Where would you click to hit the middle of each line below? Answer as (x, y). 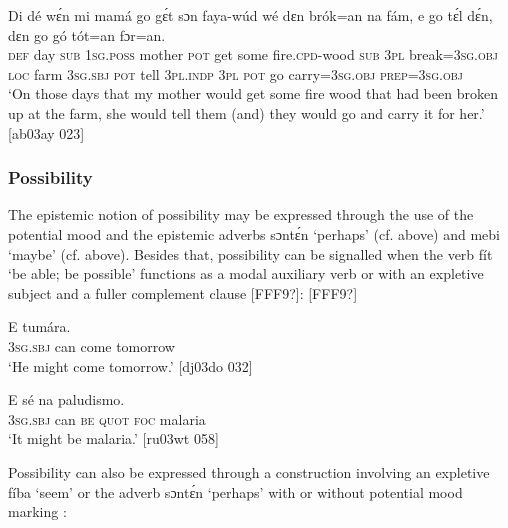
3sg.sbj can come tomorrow (91, 345)
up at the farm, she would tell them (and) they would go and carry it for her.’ (246, 112)
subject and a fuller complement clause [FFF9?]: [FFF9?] (183, 292)
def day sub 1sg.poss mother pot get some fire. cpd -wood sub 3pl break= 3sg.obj (253, 54)
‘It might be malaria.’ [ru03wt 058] (113, 438)
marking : (37, 511)
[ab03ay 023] (46, 132)
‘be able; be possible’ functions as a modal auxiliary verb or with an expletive (246, 273)
